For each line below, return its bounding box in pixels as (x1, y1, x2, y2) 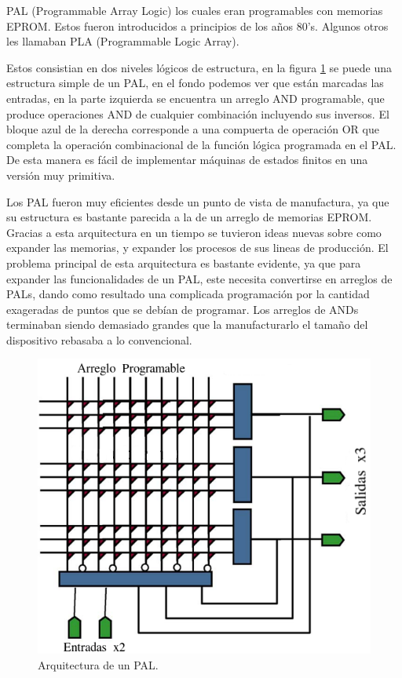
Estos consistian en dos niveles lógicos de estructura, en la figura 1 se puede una (6, 59, 392, 75)
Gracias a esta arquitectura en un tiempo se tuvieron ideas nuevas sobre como (6, 224, 382, 240)
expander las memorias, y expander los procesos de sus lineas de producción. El (6, 239, 389, 256)
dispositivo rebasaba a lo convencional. (6, 331, 192, 348)
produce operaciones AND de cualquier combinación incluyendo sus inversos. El (6, 105, 389, 122)
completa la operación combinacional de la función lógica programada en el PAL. (6, 136, 397, 152)
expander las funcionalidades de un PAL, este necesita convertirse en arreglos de (6, 270, 393, 286)
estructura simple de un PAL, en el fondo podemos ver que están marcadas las (6, 75, 384, 91)
